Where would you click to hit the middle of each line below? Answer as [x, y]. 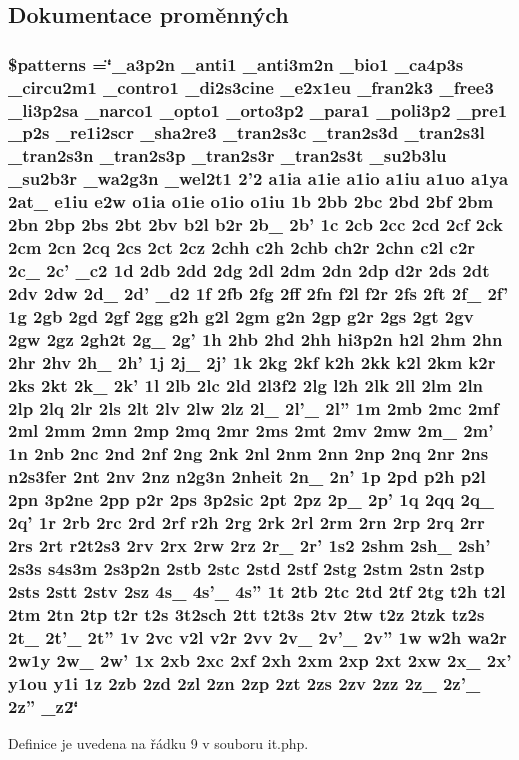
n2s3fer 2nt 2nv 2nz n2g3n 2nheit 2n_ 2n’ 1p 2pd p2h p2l [247, 476]
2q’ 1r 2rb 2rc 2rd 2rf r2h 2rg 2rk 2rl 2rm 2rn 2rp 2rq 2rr [246, 522]
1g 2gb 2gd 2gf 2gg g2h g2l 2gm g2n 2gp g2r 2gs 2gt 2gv [241, 315]
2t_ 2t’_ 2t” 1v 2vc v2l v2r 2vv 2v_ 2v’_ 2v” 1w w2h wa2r [257, 636]
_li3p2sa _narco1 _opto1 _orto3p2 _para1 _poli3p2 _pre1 [258, 109]
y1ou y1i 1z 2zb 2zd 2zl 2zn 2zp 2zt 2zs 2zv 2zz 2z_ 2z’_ [244, 682]
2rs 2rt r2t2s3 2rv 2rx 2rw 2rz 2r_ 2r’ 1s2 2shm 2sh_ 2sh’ [249, 545]
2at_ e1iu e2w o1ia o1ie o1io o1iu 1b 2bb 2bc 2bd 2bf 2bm [251, 201]
